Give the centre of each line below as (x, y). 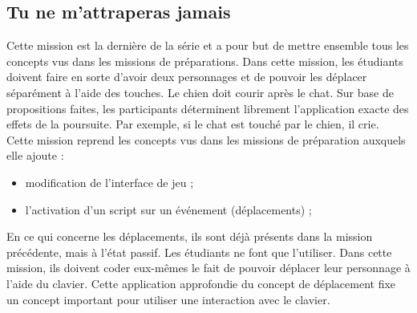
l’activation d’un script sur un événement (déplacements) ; (168, 209)
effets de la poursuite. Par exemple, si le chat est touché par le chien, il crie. (193, 124)
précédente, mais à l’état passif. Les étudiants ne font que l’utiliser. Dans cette (199, 252)
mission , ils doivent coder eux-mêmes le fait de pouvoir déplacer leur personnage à (208, 268)
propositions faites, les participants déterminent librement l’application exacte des (208, 108)
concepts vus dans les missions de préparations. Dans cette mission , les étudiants (205, 61)
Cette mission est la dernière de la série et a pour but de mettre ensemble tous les (208, 45)
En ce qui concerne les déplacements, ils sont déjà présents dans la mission (190, 236)
